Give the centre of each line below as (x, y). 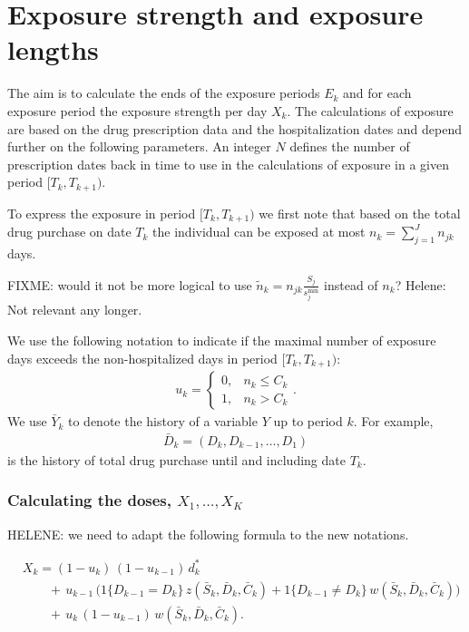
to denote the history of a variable (162, 421)
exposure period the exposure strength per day (137, 110)
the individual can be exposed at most (259, 232)
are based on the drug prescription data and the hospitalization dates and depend (235, 128)
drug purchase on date (69, 232)
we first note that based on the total (360, 213)
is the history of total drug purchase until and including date (176, 459)
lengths (53, 49)
